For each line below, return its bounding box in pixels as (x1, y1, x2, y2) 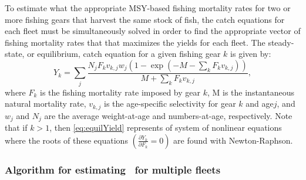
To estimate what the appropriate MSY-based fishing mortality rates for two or (5, 2, 291, 13)
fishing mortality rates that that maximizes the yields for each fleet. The (5, 36, 265, 48)
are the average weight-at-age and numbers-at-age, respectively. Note (44, 109, 292, 121)
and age (246, 97, 274, 110)
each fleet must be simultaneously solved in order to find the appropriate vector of (5, 25, 301, 37)
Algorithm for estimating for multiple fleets (5, 162, 221, 176)
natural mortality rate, (5, 97, 86, 110)
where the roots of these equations (5, 134, 128, 146)
